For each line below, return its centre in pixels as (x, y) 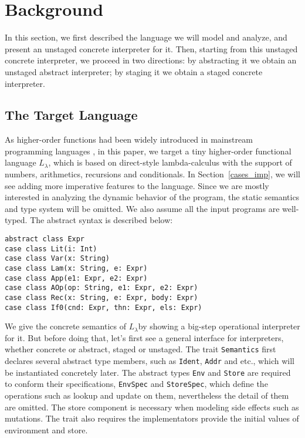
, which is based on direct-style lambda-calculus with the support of (170, 162)
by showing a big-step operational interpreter (219, 326)
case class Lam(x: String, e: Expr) (76, 269)
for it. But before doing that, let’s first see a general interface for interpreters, (144, 337)
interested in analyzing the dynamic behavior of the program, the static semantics (152, 197)
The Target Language (71, 115)
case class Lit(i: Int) (51, 249)
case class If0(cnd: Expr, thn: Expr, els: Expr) (104, 307)
